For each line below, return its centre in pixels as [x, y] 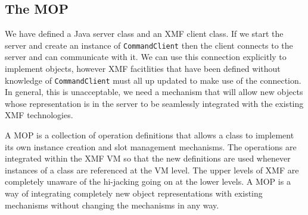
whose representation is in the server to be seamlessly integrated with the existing [154, 103]
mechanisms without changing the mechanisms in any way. [112, 205]
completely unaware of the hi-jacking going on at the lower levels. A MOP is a [148, 181]
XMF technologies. [39, 115]
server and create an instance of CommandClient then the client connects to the [149, 45]
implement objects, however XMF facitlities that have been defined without [143, 69]
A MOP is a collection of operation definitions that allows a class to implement [150, 135]
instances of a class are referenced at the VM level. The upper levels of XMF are [152, 170]
